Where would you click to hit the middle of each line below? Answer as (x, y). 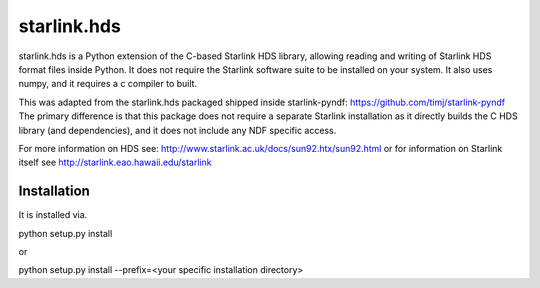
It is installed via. (53, 215)
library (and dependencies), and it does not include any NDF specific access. (177, 130)
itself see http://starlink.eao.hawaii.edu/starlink (115, 162)
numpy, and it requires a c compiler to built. (108, 84)
